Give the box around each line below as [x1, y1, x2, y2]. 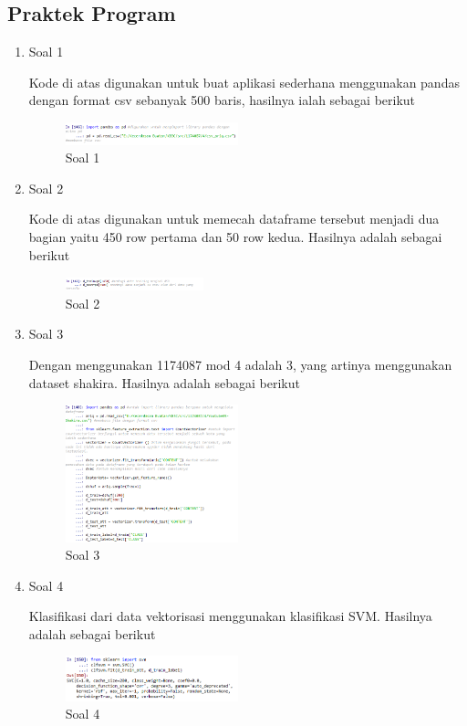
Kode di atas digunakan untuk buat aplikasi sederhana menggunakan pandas [28, 72, 460, 91]
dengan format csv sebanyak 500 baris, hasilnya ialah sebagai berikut [28, 90, 416, 110]
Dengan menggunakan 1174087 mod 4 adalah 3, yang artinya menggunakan [28, 355, 452, 374]
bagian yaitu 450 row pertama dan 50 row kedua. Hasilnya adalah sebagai [28, 227, 442, 247]
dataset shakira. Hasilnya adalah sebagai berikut [28, 373, 300, 392]
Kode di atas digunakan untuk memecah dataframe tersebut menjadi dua [28, 209, 440, 228]
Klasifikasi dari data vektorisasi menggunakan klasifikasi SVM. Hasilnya [28, 606, 432, 626]
